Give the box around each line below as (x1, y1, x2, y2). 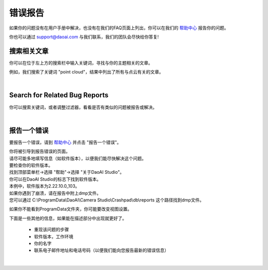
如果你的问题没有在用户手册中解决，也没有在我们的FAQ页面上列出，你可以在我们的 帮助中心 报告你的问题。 (9, 25, 229, 31)
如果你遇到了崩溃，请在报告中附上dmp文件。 (9, 190, 101, 196)
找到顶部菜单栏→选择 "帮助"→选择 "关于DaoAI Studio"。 (9, 169, 124, 175)
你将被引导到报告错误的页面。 (9, 148, 70, 154)
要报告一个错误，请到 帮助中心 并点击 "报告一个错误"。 (9, 139, 122, 145)
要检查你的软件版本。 (9, 162, 53, 168)
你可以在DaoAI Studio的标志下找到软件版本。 (9, 176, 101, 182)
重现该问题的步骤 (34, 226, 69, 233)
